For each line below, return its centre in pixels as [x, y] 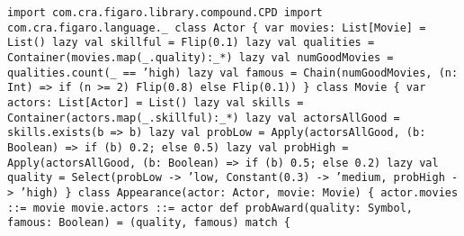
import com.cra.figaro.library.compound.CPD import [165, 13]
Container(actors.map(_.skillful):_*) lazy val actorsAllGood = [204, 118]
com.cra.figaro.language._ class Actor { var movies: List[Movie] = [217, 27]
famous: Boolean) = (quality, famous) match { [149, 223]
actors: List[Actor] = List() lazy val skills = [156, 102]
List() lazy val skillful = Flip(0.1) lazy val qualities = [191, 43]
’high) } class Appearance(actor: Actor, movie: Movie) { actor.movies [239, 192]
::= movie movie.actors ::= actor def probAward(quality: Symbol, [210, 208]
